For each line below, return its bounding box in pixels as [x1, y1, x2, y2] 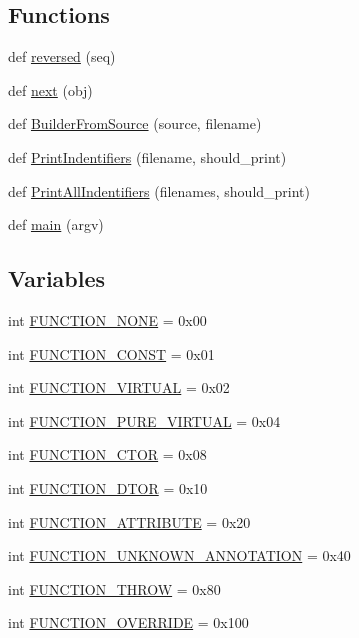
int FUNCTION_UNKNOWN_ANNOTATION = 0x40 [8, 545, 351, 566]
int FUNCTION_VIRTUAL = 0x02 [8, 377, 230, 398]
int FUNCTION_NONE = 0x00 [8, 309, 207, 330]
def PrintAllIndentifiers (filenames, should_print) [8, 180, 311, 201]
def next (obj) [8, 79, 93, 100]
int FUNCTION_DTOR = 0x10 [8, 477, 208, 498]
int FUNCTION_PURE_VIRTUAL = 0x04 [8, 410, 281, 431]
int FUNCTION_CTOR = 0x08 [8, 444, 207, 465]
